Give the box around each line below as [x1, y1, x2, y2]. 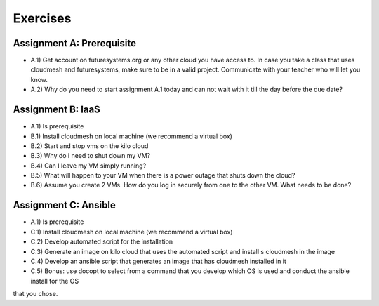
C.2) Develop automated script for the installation [30, 237, 173, 246]
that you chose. [13, 290, 58, 298]
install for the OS [30, 277, 79, 285]
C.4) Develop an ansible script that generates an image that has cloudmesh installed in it [30, 257, 287, 265]
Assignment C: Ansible [13, 199, 116, 211]
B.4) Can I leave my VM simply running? [30, 161, 147, 170]
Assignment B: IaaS [13, 104, 101, 116]
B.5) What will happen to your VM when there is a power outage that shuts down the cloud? [30, 171, 295, 180]
